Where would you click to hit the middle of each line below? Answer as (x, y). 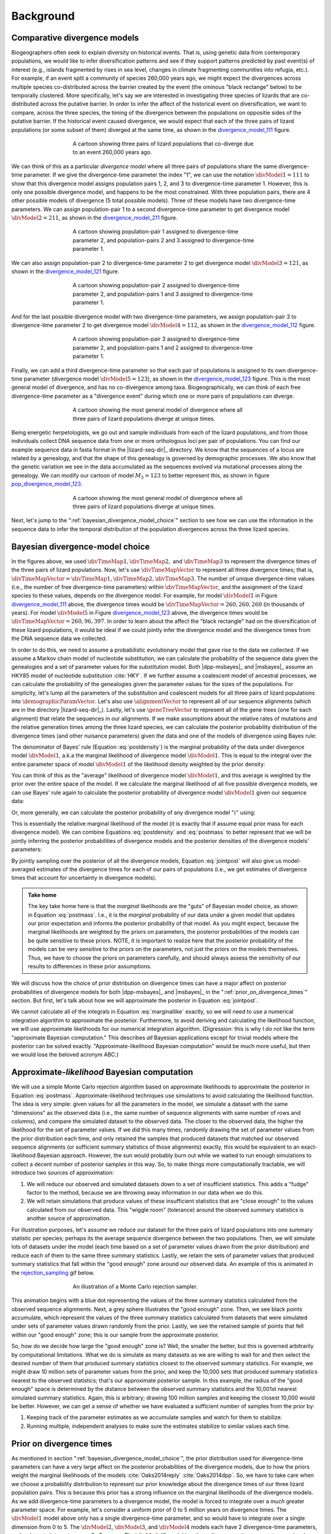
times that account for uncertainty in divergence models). (84, 878)
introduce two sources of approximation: (63, 1173)
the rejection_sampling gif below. (53, 1273)
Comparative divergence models (75, 38)
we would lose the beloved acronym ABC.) (65, 1055)
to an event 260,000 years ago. (112, 152)
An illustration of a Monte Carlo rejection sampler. (135, 1286)
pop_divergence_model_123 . (47, 484)
